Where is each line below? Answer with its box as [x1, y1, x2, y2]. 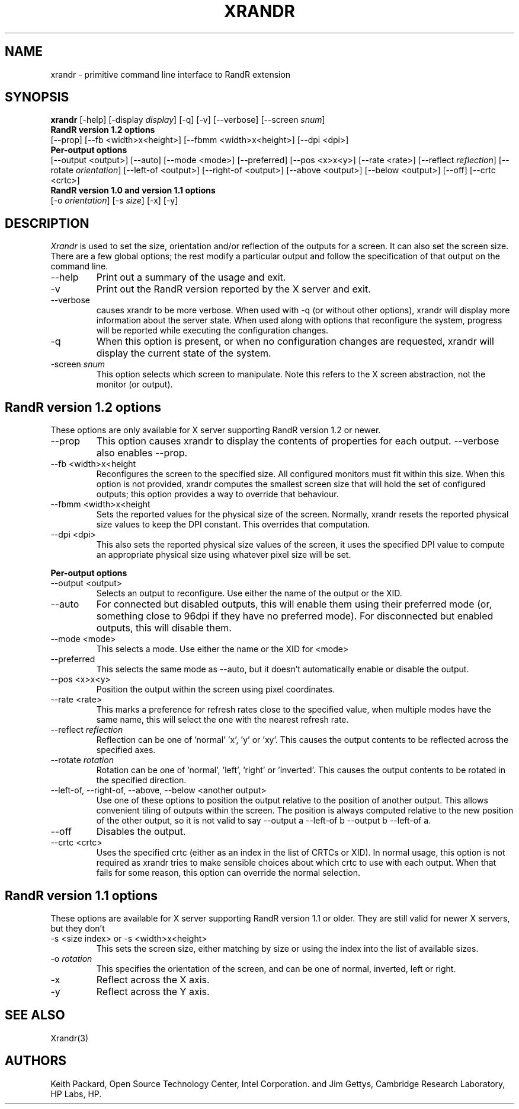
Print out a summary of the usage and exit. [96, 271, 286, 284]
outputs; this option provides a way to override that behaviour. [96, 489, 339, 500]
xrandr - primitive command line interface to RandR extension [50, 69, 291, 80]
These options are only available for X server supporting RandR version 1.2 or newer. [50, 425, 381, 436]
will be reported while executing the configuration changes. [96, 325, 329, 336]
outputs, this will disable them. [96, 622, 232, 634]
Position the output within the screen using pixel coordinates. [96, 684, 335, 695]
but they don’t [50, 923, 105, 933]
